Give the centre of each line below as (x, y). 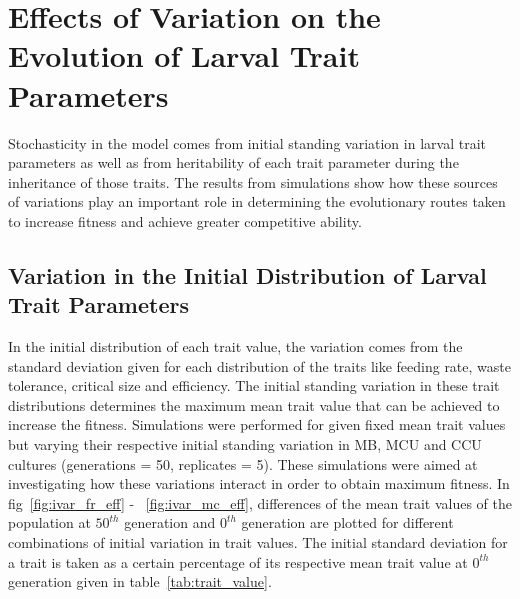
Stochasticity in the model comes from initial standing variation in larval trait (247, 142)
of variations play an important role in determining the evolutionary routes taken (257, 201)
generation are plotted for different (347, 522)
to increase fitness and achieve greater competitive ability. (185, 220)
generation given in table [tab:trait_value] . (140, 581)
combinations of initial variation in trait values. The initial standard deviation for (258, 542)
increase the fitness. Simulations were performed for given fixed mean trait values (257, 424)
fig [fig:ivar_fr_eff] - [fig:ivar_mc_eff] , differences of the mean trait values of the (260, 502)
